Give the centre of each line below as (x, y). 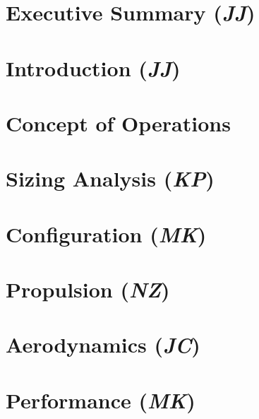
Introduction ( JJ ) (93, 68)
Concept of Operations (118, 123)
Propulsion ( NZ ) (88, 290)
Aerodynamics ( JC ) (103, 345)
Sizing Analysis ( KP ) (110, 179)
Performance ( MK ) (101, 400)
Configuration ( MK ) (106, 234)
